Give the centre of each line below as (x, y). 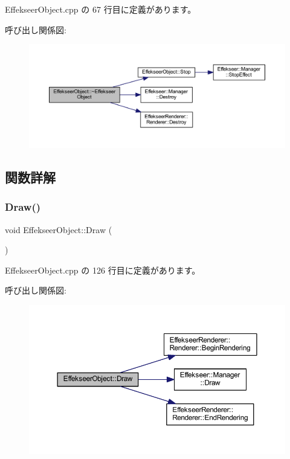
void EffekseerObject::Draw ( (59, 229)
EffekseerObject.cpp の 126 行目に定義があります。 (103, 270)
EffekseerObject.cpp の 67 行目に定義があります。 (101, 9)
